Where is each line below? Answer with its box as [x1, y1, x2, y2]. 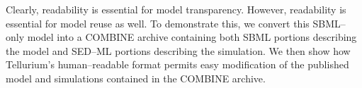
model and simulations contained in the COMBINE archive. [6, 70, 266, 85]
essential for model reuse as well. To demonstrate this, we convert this [6, 15, 310, 30]
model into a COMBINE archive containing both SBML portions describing [27, 30, 357, 44]
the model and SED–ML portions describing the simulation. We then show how [6, 43, 351, 58]
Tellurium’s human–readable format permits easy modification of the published [6, 57, 349, 72]
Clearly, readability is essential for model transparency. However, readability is [6, 2, 346, 16]
